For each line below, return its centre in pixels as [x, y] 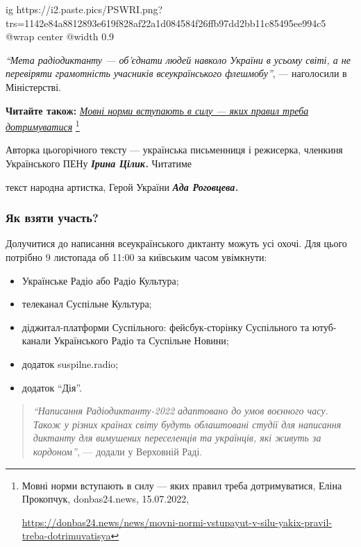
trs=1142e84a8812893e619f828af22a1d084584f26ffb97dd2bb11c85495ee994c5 [166, 23]
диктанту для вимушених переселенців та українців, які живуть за [177, 438]
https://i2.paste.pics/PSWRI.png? [90, 9]
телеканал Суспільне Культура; [87, 304]
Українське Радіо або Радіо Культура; [100, 280]
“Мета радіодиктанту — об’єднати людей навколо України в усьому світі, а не [178, 59]
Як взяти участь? [52, 218]
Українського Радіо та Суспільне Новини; [141, 340]
